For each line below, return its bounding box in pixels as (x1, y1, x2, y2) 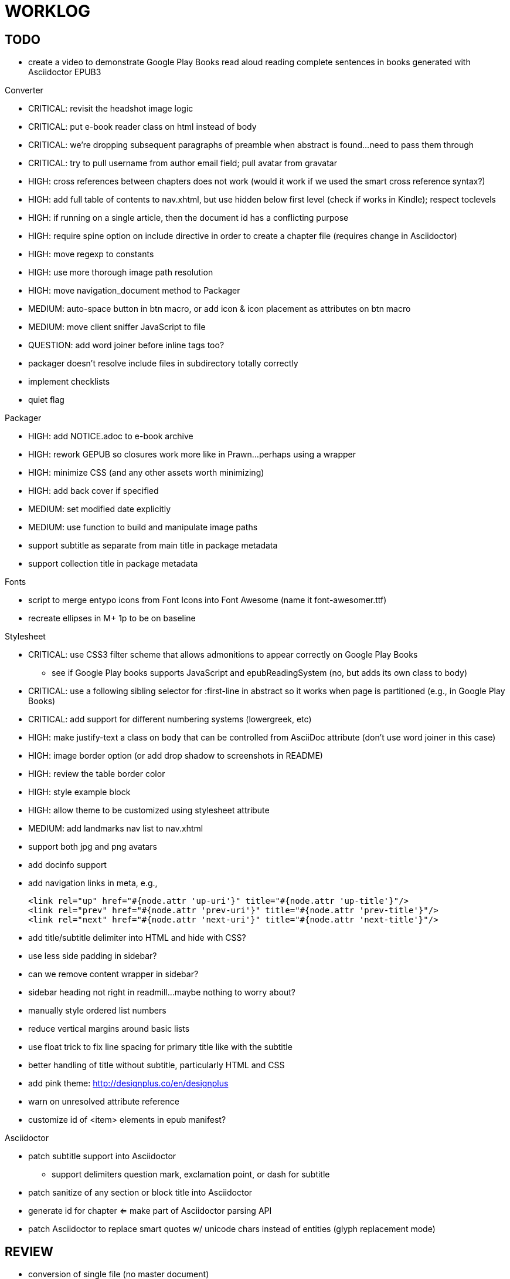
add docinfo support (28, 860, 107, 870)
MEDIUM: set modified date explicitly (28, 504, 171, 514)
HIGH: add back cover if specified (28, 486, 159, 496)
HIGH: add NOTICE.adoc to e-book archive (28, 431, 193, 442)
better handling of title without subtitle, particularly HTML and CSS (28, 1060, 285, 1071)
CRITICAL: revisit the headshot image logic (28, 103, 193, 114)
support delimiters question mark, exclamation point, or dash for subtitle (52, 1169, 330, 1180)
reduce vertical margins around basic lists (28, 1024, 190, 1034)
